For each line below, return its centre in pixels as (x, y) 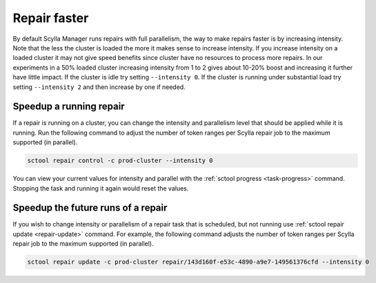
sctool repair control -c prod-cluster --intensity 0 (120, 161)
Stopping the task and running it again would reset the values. (101, 188)
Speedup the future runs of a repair (90, 208)
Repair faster (51, 18)
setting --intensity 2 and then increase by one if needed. (99, 87)
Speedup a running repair (69, 107)
